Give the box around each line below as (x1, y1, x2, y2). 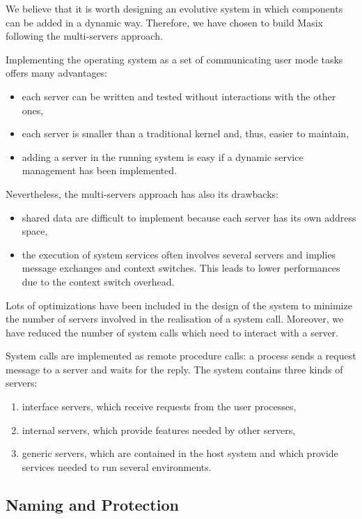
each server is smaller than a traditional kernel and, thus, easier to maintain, (22, 126, 349, 141)
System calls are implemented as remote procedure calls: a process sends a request (6, 348, 356, 363)
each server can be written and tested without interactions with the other (22, 88, 336, 103)
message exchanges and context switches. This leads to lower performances (22, 261, 340, 275)
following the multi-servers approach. (6, 29, 163, 43)
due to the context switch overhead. (22, 274, 175, 288)
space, (22, 224, 48, 238)
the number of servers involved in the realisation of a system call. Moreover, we (6, 311, 344, 326)
